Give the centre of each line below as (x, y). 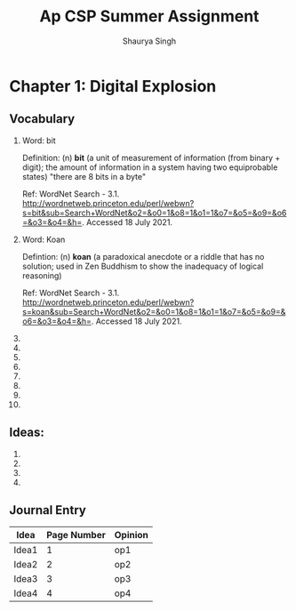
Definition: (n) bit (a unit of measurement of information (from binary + (151, 157)
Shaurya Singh (149, 41)
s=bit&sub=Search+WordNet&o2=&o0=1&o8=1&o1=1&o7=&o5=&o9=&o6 (154, 213)
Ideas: (27, 433)
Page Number (76, 535)
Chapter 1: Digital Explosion (113, 86)
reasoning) (42, 275)
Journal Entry (48, 510)
